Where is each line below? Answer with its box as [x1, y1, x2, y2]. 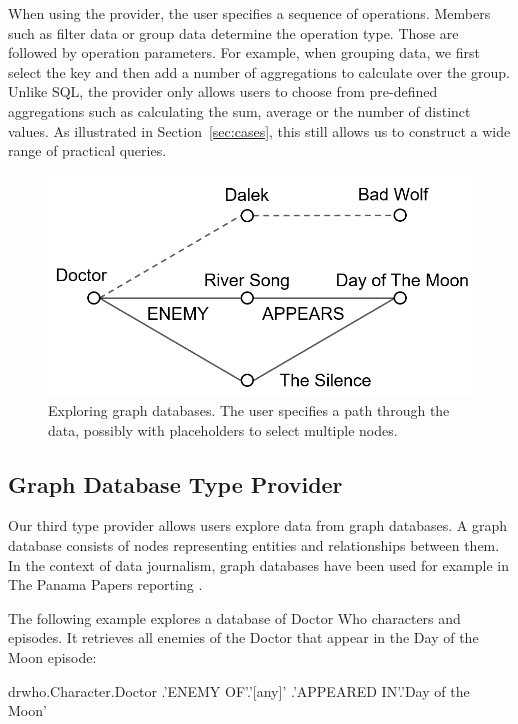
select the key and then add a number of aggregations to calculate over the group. [8, 61, 510, 82]
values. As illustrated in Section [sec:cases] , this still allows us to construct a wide [8, 120, 511, 141]
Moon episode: [8, 646, 97, 667]
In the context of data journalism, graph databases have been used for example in [8, 554, 509, 575]
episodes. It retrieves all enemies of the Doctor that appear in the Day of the [8, 627, 479, 648]
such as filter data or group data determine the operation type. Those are [8, 22, 459, 43]
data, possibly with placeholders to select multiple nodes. [48, 419, 398, 440]
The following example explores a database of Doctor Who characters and [8, 607, 461, 628]
